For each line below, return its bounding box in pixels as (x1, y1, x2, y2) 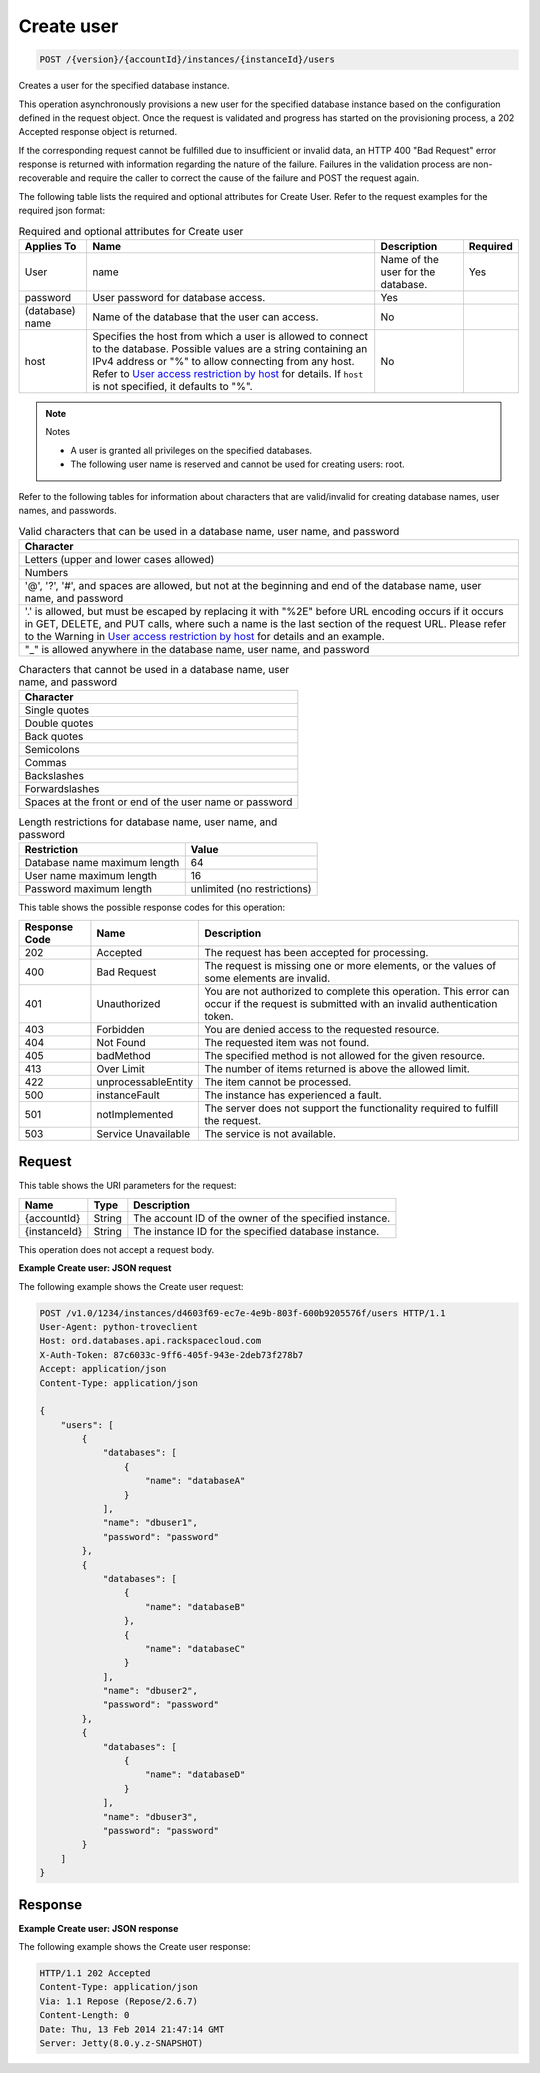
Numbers (24, 565, 69, 579)
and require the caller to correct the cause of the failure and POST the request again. (70, 172, 420, 184)
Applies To (24, 240, 77, 254)
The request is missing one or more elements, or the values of (204, 958, 497, 972)
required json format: (18, 205, 105, 217)
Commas (24, 756, 67, 770)
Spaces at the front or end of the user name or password (24, 795, 293, 809)
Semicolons (24, 743, 80, 757)
